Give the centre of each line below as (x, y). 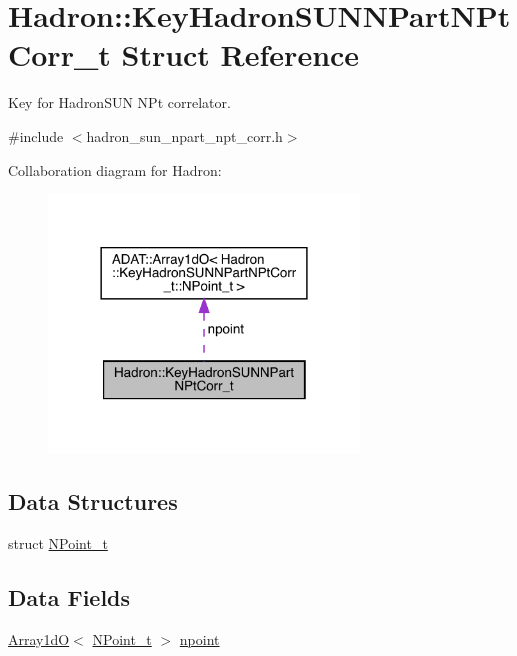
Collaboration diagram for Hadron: (115, 169)
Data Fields (69, 596)
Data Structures (93, 501)
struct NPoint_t (58, 542)
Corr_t (59, 54)
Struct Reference (240, 54)
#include (36, 135)
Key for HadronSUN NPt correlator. (119, 102)
